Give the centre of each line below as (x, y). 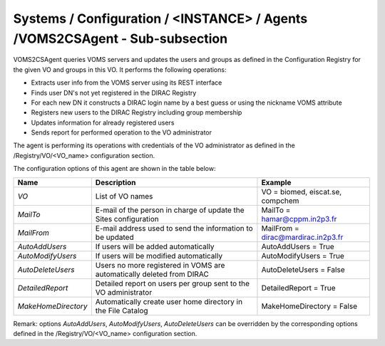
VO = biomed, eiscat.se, (302, 192)
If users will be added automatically (155, 246)
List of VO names (124, 196)
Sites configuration (127, 219)
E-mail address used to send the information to (174, 228)
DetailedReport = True (298, 288)
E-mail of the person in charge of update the (170, 210)
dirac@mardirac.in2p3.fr (302, 237)
